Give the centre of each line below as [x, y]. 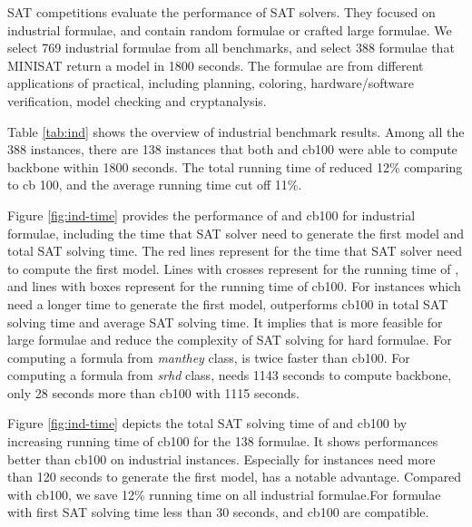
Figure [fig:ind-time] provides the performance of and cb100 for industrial [211, 215]
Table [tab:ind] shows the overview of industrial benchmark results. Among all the [236, 131]
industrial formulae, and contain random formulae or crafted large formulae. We [230, 29]
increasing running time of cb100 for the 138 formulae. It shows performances [223, 441]
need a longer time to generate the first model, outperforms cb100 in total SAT [228, 303]
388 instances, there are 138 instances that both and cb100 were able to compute [232, 149]
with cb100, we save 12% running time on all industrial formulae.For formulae [224, 494]
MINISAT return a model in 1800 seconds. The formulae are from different [216, 65]
